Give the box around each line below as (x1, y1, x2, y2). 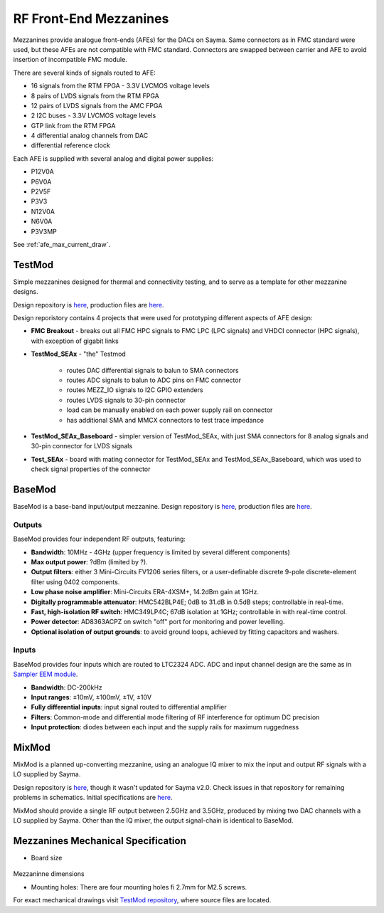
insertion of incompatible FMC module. (13, 56, 127, 64)
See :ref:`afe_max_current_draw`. (13, 240, 110, 248)
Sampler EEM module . (13, 670, 78, 679)
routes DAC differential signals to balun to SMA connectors (66, 366, 239, 374)
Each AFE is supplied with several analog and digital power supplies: (13, 154, 214, 163)
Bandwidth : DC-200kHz (31, 683, 102, 692)
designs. (13, 287, 38, 296)
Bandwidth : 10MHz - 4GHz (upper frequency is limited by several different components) (31, 548, 291, 556)
